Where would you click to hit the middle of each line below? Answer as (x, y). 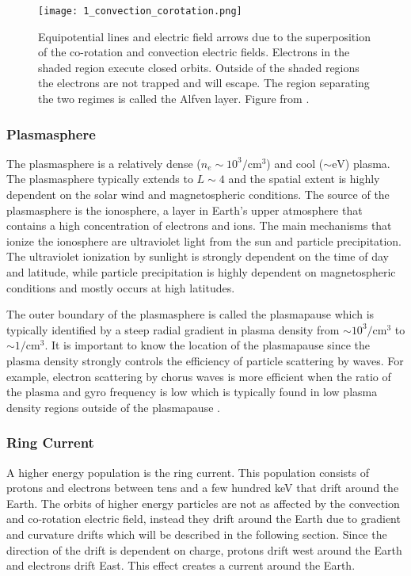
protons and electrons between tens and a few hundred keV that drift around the (203, 488)
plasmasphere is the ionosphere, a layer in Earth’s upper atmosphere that (185, 210)
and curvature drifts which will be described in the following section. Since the (197, 534)
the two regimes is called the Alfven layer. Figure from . (174, 99)
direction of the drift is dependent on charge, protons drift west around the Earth (204, 549)
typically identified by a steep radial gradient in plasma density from (173, 329)
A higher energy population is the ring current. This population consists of (188, 472)
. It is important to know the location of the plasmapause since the (207, 345)
